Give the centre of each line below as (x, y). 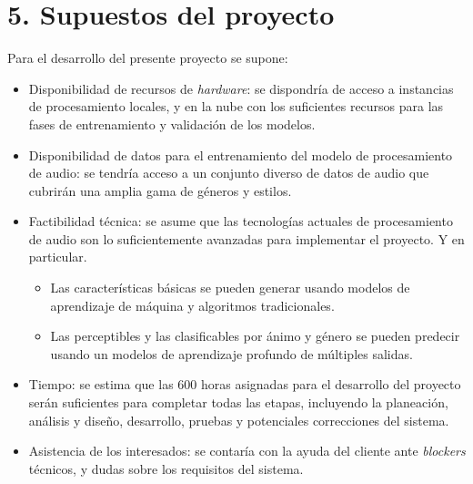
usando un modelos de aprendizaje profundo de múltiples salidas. (231, 353)
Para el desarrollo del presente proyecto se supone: (148, 58)
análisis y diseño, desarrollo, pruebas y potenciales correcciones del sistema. (239, 420)
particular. (58, 257)
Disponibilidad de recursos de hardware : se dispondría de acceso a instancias (241, 88)
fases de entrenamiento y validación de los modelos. (172, 124)
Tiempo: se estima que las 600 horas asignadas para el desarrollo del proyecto (245, 384)
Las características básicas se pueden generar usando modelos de (230, 288)
